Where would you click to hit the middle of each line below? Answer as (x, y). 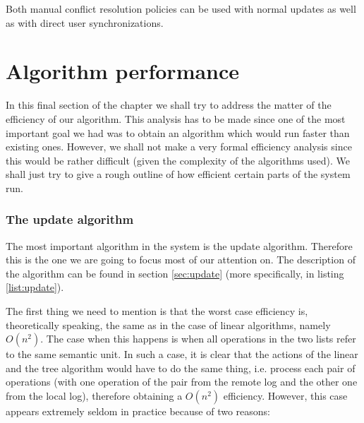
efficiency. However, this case (285, 396)
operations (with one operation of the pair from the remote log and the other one (182, 382)
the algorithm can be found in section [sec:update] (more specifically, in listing (175, 273)
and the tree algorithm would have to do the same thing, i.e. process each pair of (181, 368)
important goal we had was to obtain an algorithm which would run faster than (178, 132)
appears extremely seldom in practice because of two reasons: (138, 411)
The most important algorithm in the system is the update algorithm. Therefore (179, 245)
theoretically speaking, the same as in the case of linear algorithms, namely (168, 324)
